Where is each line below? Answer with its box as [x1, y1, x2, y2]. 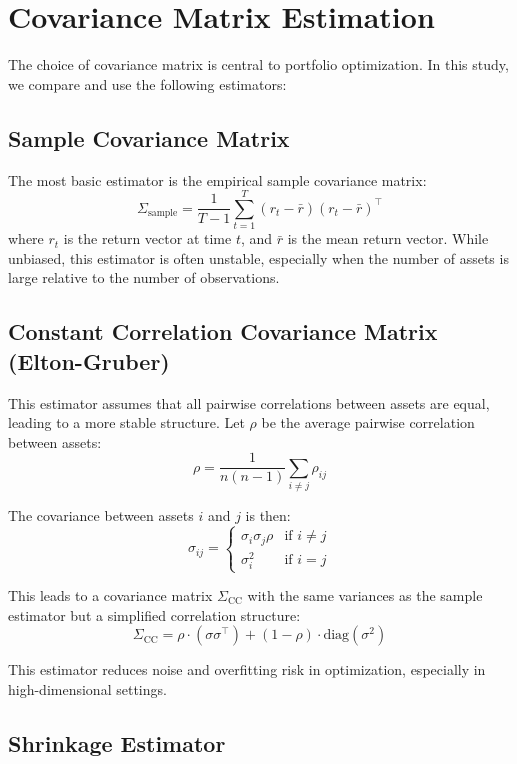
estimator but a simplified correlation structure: [8, 604, 301, 625]
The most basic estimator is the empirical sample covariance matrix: [8, 169, 427, 190]
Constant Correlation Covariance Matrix [8, 316, 438, 347]
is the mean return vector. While [287, 228, 489, 249]
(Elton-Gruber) [8, 345, 170, 376]
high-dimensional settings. [8, 678, 167, 699]
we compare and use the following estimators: [8, 73, 287, 94]
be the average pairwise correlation [261, 412, 475, 433]
